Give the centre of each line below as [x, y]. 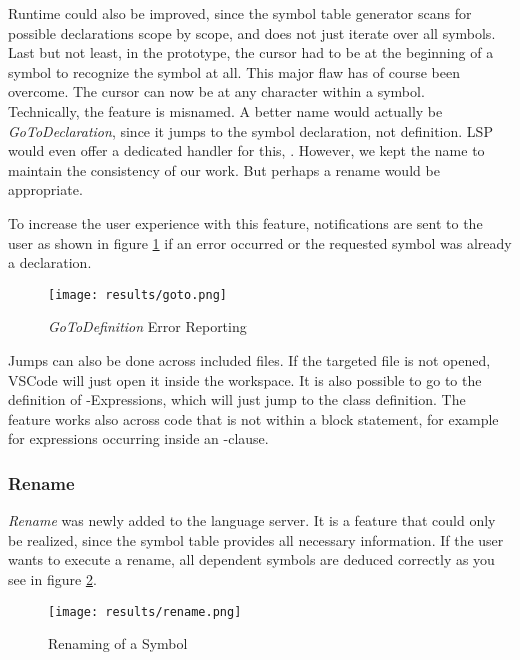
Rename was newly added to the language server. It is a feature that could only [252, 520]
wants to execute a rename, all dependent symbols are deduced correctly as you [251, 559]
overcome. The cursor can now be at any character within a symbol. [216, 91]
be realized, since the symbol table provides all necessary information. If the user [256, 539]
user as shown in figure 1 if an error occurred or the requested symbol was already [260, 242]
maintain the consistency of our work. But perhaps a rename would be [224, 169]
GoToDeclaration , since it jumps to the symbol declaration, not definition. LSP [250, 130]
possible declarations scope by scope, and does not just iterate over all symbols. [252, 32]
